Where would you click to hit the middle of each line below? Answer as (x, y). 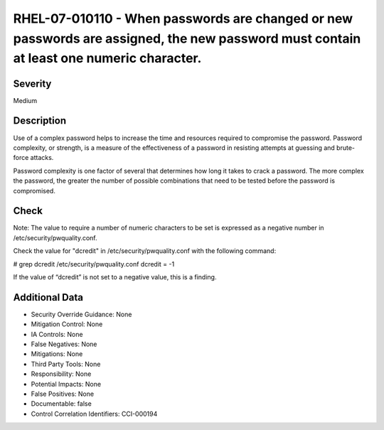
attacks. (42, 158)
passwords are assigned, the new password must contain (187, 38)
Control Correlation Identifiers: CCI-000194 (94, 414)
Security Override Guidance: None (81, 314)
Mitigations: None (57, 354)
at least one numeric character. (107, 59)
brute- (346, 147)
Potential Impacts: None (66, 384)
